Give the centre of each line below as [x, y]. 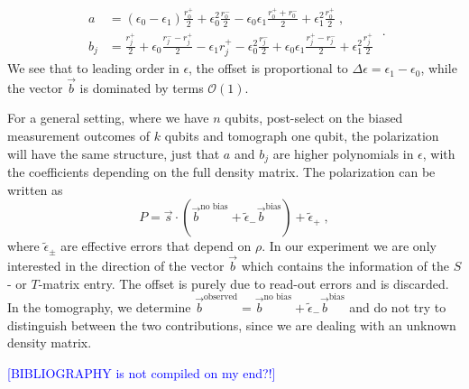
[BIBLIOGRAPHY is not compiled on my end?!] [142, 372]
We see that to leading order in [93, 68]
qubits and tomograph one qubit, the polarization [302, 136]
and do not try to [398, 307]
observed [221, 297]
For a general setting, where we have [108, 118]
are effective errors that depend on [156, 246]
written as [35, 189]
